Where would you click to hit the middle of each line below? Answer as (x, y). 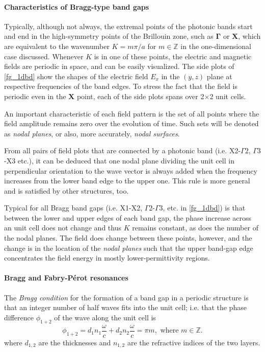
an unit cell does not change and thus (63, 228)
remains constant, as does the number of (195, 228)
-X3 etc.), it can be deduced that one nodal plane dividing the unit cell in (119, 160)
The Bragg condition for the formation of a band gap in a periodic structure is (126, 297)
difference (19, 317)
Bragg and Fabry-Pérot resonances (66, 278)
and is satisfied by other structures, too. (67, 190)
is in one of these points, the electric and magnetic (173, 56)
